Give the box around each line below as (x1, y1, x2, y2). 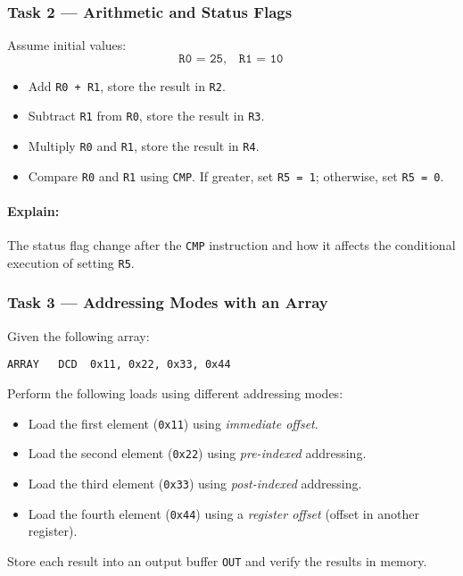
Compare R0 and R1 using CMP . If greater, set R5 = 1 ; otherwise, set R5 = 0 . (28, 166, 444, 185)
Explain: (7, 202, 60, 221)
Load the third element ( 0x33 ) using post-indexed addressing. (28, 473, 362, 492)
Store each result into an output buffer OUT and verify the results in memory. (7, 551, 427, 570)
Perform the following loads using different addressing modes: (7, 384, 343, 403)
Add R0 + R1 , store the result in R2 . (28, 76, 226, 95)
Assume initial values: (7, 36, 127, 54)
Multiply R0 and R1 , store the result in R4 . (28, 137, 260, 155)
